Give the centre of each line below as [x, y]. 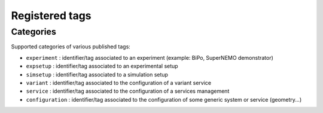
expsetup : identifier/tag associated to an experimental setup [102, 66]
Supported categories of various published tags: [71, 47]
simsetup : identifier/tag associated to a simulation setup [97, 74]
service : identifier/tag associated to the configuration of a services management [128, 91]
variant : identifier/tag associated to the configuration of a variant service [119, 83]
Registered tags [51, 16]
